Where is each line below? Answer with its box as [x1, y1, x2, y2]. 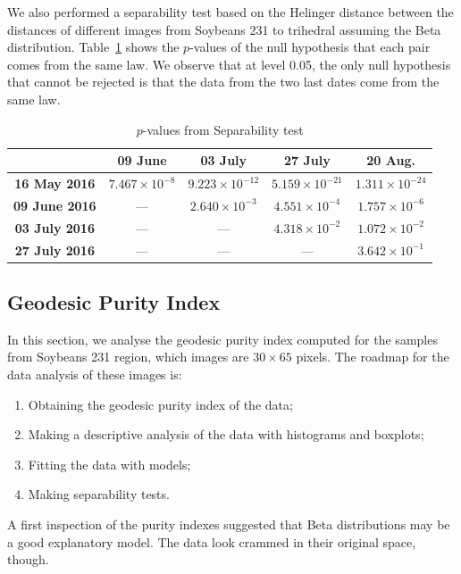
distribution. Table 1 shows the [7, 37, 180, 56]
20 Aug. [366, 151, 415, 170]
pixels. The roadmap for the [296, 347, 449, 366]
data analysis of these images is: [7, 365, 182, 384]
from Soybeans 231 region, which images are [7, 347, 249, 366]
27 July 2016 [14, 240, 95, 259]
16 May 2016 [14, 174, 96, 192]
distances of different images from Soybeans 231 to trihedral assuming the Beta [7, 20, 441, 38]
